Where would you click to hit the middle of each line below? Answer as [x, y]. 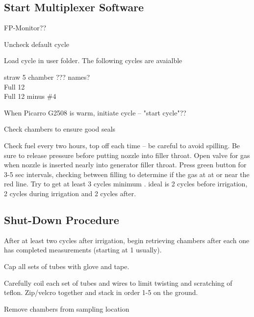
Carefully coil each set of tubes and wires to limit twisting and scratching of [118, 283]
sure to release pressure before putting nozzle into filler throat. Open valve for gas [127, 155]
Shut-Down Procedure [62, 219]
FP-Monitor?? [25, 28]
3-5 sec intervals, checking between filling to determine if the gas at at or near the [127, 174]
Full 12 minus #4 [30, 96]
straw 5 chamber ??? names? [47, 77]
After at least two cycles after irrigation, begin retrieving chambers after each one [127, 240]
